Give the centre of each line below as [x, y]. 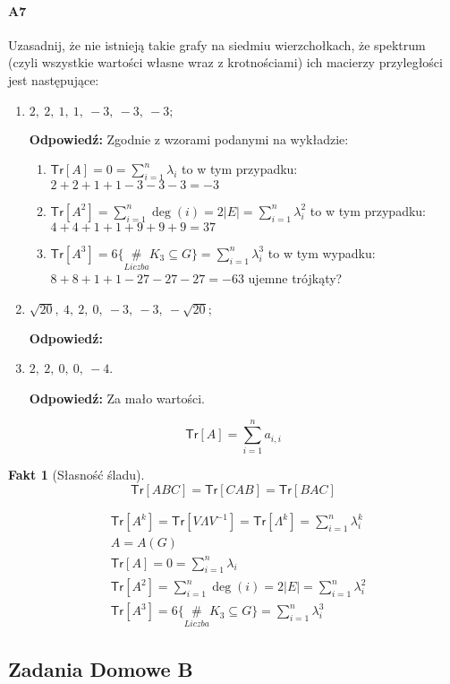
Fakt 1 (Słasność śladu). [76, 475]
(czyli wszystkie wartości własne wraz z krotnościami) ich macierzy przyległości [225, 62]
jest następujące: [54, 79]
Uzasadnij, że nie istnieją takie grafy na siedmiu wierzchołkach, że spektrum [217, 44]
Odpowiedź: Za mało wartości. [117, 398]
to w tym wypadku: [322, 252]
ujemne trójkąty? [295, 278]
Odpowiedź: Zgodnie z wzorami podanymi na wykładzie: [189, 139]
